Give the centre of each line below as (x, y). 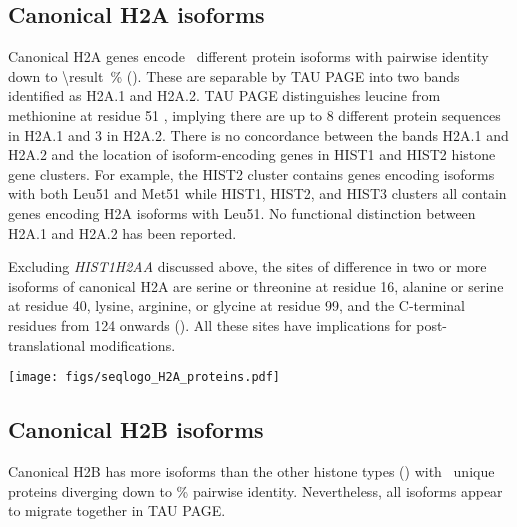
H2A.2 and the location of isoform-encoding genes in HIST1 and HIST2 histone (252, 154)
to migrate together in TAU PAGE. (117, 510)
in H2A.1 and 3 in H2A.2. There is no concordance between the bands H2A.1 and (258, 134)
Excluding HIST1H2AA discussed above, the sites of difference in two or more (247, 266)
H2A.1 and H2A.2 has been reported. (122, 232)
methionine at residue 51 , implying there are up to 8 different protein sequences (254, 114)
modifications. (132, 344)
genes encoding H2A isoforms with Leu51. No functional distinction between (242, 212)
